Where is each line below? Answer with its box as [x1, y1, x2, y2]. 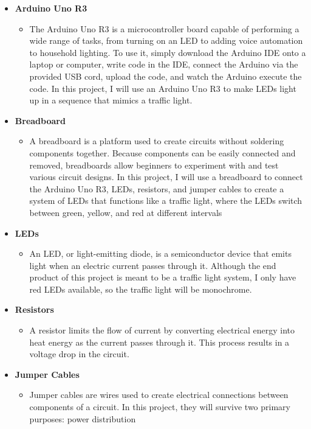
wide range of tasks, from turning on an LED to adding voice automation [29, 34, 303, 47]
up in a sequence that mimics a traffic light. [29, 94, 193, 106]
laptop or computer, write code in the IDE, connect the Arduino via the [29, 58, 298, 71]
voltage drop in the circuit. [29, 347, 129, 360]
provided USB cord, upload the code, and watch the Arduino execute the [29, 69, 302, 82]
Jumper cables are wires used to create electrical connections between [29, 388, 289, 401]
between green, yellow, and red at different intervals [29, 206, 222, 218]
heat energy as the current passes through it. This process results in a [29, 335, 290, 348]
